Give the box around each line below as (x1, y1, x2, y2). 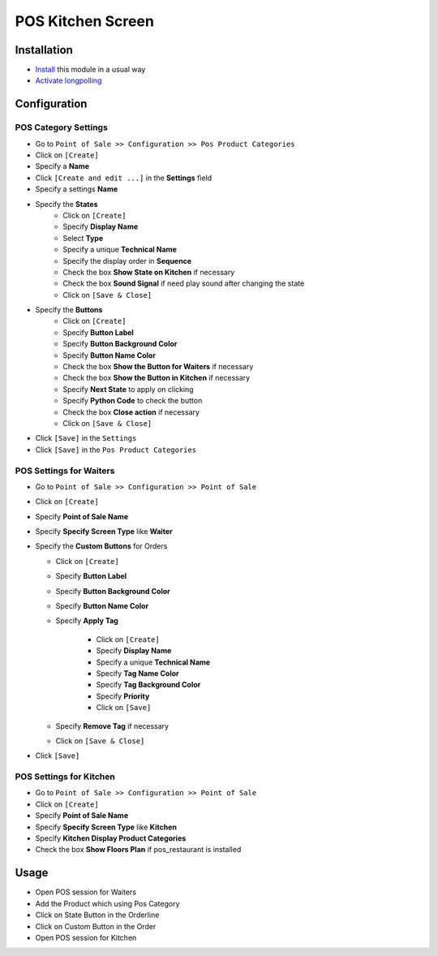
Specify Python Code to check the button (62, 396, 203, 406)
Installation (15, 43, 73, 57)
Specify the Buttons (35, 305, 103, 315)
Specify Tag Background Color (96, 680, 201, 690)
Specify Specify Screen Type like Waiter (35, 527, 174, 536)
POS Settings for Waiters (15, 465, 115, 476)
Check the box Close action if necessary (62, 407, 200, 417)
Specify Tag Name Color (96, 668, 179, 678)
